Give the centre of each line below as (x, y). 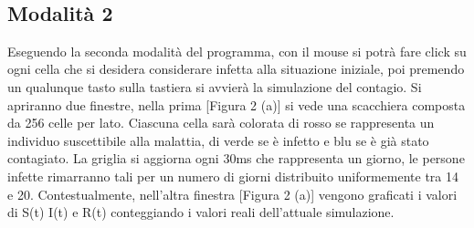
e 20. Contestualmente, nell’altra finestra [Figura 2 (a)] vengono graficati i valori (232, 194)
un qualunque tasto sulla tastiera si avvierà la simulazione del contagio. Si (215, 86)
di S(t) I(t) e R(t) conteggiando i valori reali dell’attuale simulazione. (201, 212)
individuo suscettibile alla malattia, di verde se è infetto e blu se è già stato (218, 140)
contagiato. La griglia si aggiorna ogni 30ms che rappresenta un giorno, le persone (236, 158)
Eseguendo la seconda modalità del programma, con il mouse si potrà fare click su (237, 51)
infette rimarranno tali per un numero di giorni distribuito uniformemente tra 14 (233, 176)
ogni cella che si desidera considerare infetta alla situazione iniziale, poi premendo (236, 69)
